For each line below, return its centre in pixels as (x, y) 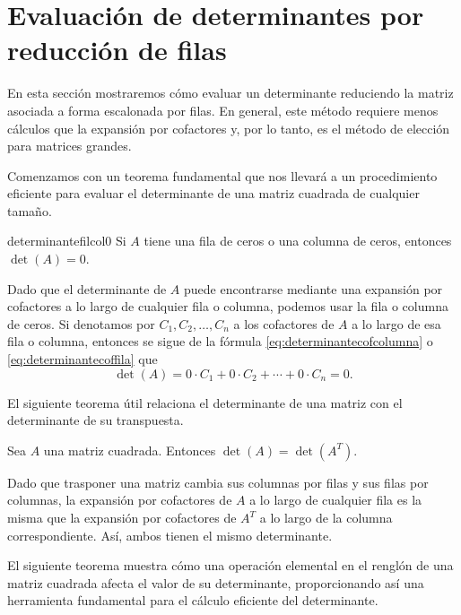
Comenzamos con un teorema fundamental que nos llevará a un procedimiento (222, 175)
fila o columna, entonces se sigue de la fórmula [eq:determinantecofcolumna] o (220, 341)
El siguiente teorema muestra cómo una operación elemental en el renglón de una (230, 565)
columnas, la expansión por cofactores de (120, 500)
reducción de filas (117, 50)
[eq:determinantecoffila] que (83, 359)
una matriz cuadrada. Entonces (130, 450)
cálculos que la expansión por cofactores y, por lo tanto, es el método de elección (229, 128)
